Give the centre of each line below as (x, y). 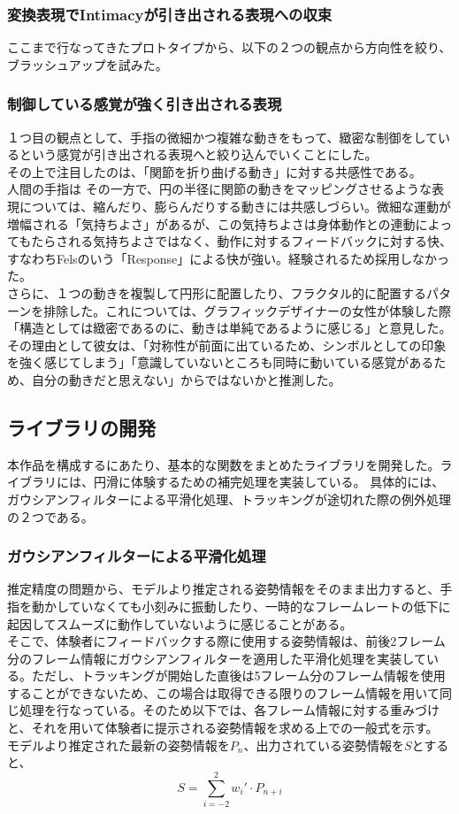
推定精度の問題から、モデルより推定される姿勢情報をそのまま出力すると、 (224, 589)
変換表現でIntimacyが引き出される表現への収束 (170, 14)
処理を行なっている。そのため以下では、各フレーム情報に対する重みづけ (229, 710)
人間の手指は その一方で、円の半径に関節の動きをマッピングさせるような (220, 189)
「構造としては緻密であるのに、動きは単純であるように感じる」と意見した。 (229, 328)
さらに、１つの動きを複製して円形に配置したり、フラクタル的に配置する (217, 292)
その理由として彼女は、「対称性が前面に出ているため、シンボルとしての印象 (227, 345)
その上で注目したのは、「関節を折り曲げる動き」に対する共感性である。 (214, 171)
